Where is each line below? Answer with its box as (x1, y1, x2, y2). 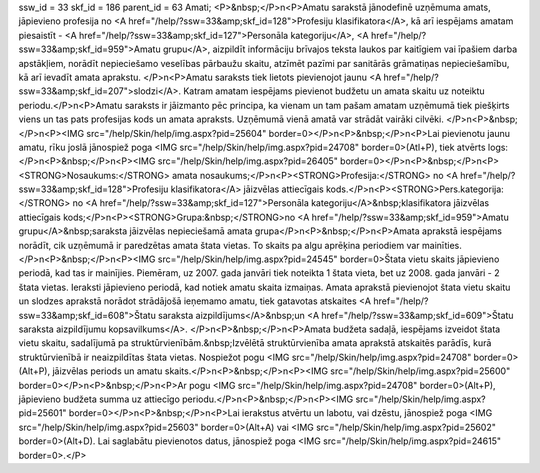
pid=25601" (18, 407, 67, 419)
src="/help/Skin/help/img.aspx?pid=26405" (157, 155, 339, 167)
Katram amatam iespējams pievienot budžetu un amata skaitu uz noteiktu (183, 85, 485, 97)
